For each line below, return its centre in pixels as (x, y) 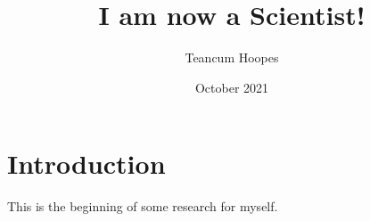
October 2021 (232, 87)
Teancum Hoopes (232, 57)
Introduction (86, 164)
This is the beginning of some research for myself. (143, 206)
